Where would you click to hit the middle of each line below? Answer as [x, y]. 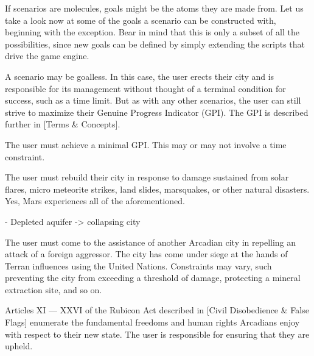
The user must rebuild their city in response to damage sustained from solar [147, 177]
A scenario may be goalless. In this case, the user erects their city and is [140, 76]
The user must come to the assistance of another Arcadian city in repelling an [151, 242]
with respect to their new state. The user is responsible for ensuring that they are [157, 334]
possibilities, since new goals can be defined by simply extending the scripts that [155, 44]
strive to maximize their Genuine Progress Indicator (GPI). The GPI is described [157, 112]
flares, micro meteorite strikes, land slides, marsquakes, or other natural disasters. [157, 189]
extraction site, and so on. [54, 289]
